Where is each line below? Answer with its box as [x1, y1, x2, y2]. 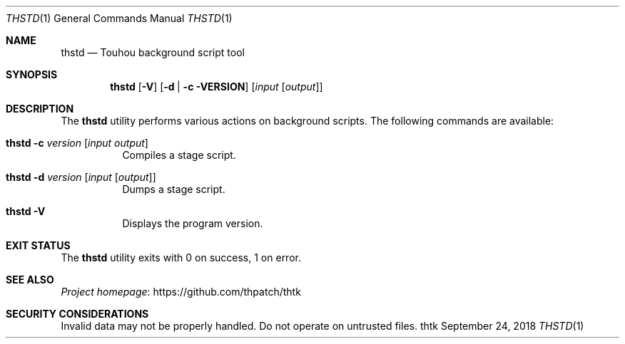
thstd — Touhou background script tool [61, 46, 245, 58]
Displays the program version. [122, 217, 263, 229]
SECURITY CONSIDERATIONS [6, 308, 149, 320]
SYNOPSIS [6, 68, 58, 80]
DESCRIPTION [6, 103, 74, 115]
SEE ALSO [6, 273, 54, 286]
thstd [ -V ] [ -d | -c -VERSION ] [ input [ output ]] [110, 80, 323, 93]
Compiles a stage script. [122, 149, 236, 161]
